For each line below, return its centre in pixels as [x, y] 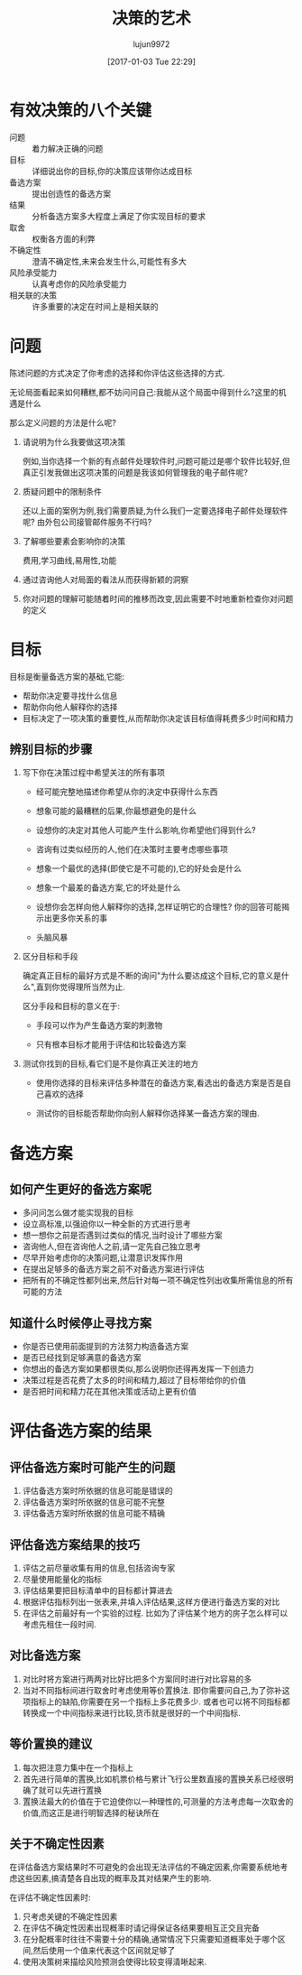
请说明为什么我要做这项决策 [74, 441]
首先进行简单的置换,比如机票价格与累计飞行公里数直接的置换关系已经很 [154, 1778]
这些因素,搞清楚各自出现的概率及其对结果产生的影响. [114, 1878]
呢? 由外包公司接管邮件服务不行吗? [87, 522]
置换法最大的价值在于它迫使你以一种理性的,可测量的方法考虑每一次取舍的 [158, 1801]
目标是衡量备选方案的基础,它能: [67, 676]
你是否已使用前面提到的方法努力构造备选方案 [105, 1347]
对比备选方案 [45, 1656]
